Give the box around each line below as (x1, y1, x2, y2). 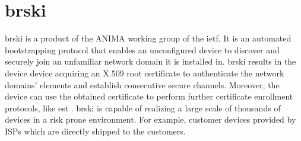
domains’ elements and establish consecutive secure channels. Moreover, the (5, 78, 280, 91)
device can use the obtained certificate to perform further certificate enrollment (5, 90, 293, 102)
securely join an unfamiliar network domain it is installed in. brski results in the (5, 55, 296, 68)
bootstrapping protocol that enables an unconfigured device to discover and (5, 43, 280, 56)
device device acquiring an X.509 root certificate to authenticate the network (5, 66, 284, 79)
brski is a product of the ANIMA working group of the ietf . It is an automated (5, 32, 292, 44)
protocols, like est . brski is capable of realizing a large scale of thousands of (5, 101, 281, 114)
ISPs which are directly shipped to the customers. (5, 124, 186, 137)
